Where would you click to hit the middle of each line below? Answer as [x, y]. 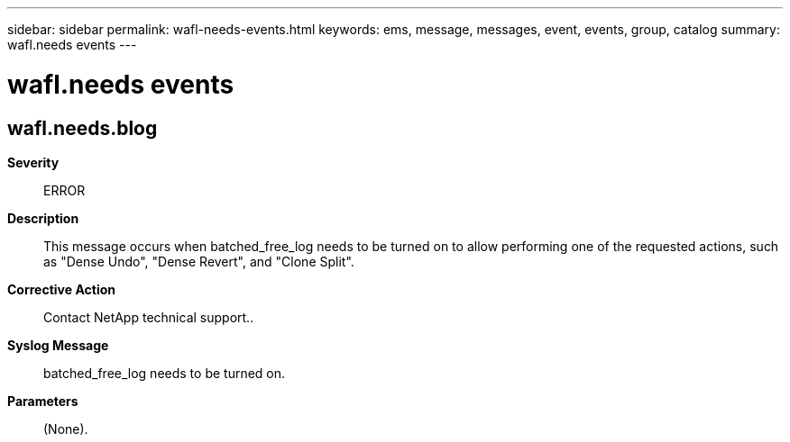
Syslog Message [58, 345]
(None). [66, 428]
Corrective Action [61, 289]
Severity [33, 162]
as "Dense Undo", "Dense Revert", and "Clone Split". [199, 261]
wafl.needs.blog [83, 128]
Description [43, 218]
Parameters [43, 401]
